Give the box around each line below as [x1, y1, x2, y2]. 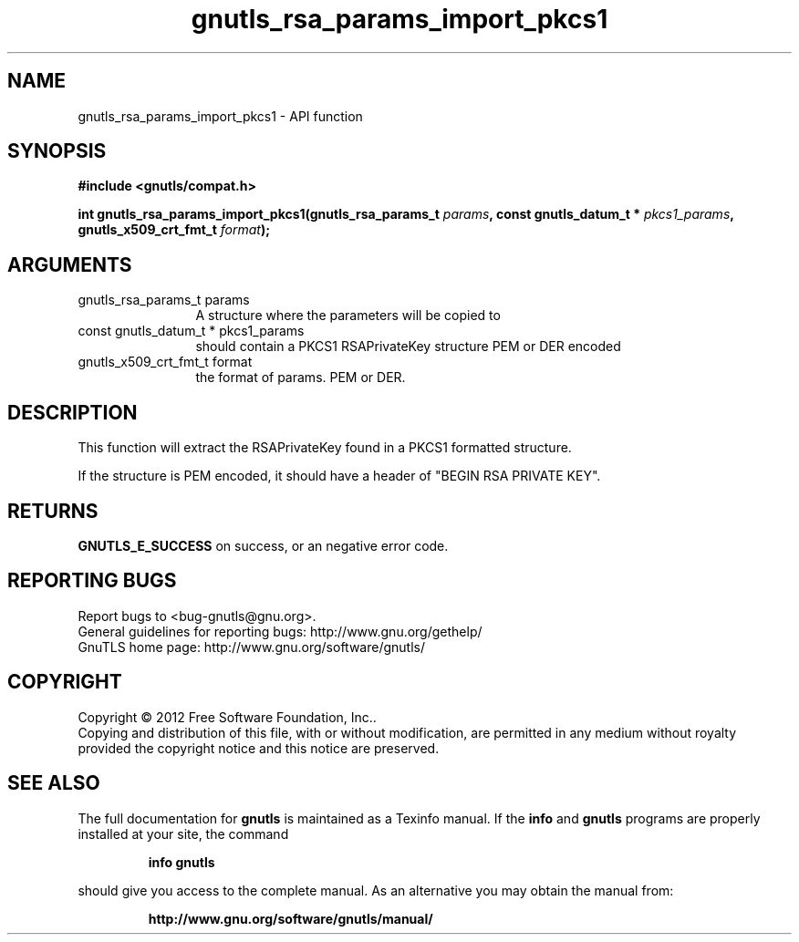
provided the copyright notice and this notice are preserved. [78, 740, 440, 756]
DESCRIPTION [7, 400, 138, 424]
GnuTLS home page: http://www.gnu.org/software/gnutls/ [78, 638, 425, 655]
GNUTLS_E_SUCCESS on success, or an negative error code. [78, 537, 449, 554]
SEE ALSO [7, 771, 100, 795]
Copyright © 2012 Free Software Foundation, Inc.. [78, 709, 377, 725]
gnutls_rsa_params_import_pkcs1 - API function [78, 108, 363, 124]
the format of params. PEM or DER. [195, 369, 406, 386]
